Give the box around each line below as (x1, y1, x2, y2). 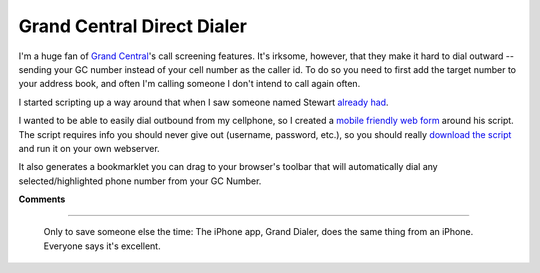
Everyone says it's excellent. (43, 240, 161, 252)
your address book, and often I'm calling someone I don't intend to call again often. (18, 78, 361, 90)
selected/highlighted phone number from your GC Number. (18, 175, 262, 187)
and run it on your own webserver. (18, 142, 160, 154)
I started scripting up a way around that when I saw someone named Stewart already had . (18, 96, 389, 108)
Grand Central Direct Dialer (18, 15, 247, 37)
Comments (18, 193, 66, 205)
